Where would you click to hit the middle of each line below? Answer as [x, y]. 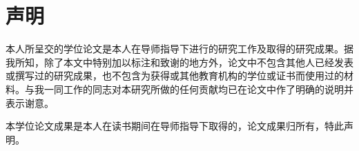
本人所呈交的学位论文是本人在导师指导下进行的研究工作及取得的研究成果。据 [179, 49]
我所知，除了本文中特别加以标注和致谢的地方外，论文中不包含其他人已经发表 [179, 62]
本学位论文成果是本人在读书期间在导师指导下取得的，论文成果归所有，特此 [175, 126]
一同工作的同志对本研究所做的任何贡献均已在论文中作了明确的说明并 [198, 89]
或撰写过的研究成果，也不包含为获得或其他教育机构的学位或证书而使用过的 [175, 75]
